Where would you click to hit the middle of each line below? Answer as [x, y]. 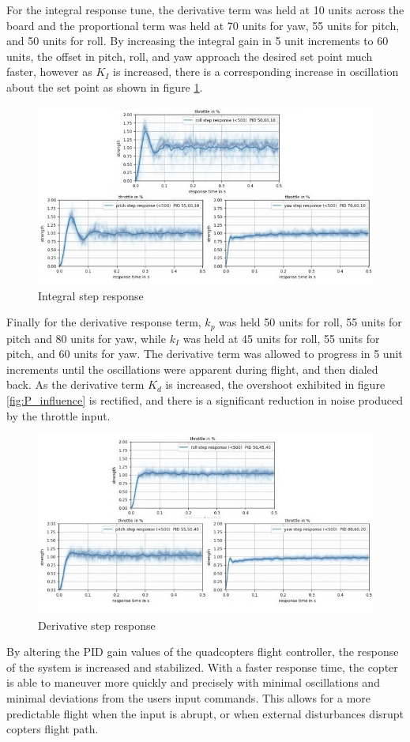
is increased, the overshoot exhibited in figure [275, 384]
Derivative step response [97, 625]
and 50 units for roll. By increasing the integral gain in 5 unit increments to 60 [197, 41]
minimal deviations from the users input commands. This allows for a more [189, 698]
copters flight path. [53, 729]
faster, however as [49, 72]
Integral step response [91, 295]
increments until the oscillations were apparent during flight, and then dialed [192, 369]
